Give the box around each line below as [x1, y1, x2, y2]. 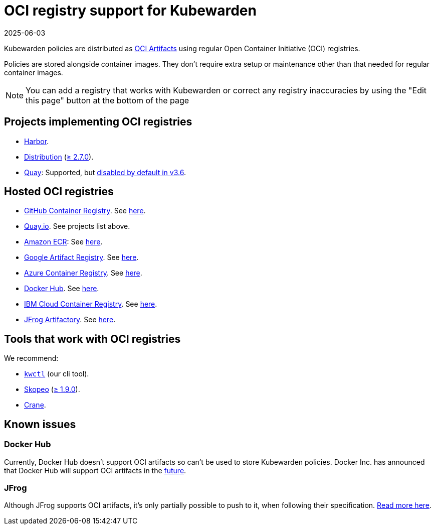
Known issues [4, 418, 76, 431]
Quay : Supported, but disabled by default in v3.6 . [24, 168, 186, 177]
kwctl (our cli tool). [24, 369, 89, 378]
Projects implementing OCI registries [4, 115, 192, 128]
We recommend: [4, 354, 59, 363]
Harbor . [24, 137, 49, 146]
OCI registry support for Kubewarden [4, 2, 257, 19]
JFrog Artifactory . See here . [24, 315, 116, 324]
